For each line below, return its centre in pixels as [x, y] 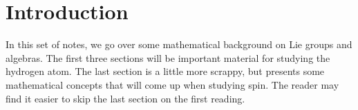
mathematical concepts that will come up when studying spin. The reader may [172, 84]
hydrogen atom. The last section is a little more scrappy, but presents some [165, 71]
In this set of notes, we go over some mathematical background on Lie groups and [179, 44]
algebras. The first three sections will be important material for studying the [168, 57]
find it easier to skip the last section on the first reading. [125, 98]
